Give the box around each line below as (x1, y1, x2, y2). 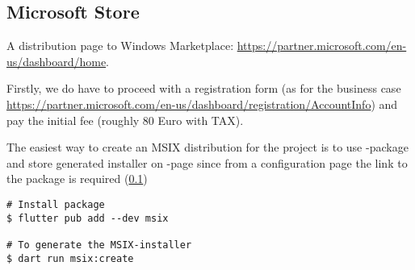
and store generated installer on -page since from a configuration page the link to (6, 154, 408, 171)
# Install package (6, 198, 105, 210)
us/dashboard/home (6, 52, 107, 69)
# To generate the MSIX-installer (6, 239, 192, 251)
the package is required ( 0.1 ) (6, 170, 148, 187)
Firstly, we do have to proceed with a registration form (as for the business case (6, 80, 401, 97)
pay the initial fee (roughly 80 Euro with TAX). (6, 111, 244, 128)
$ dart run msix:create (6, 252, 134, 264)
